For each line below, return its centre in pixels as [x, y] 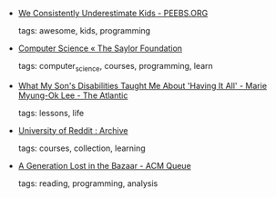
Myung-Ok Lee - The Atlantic [73, 95]
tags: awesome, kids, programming [84, 30]
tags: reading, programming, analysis [88, 183]
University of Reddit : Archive [73, 130]
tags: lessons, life [51, 113]
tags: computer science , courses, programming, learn [116, 67]
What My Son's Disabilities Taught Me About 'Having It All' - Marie [142, 85]
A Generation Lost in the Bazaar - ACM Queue [104, 165]
